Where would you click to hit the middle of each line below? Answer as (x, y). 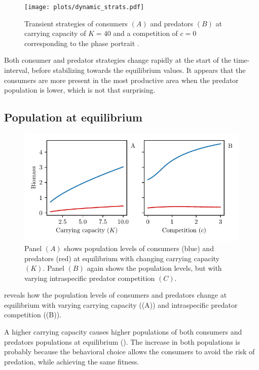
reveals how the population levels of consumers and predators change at (116, 295)
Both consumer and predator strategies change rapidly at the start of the (118, 60)
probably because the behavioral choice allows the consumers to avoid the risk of (129, 352)
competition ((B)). (33, 315)
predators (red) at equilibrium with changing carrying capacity (122, 258)
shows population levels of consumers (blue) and (139, 248)
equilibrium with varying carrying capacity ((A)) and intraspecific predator (121, 304)
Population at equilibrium (73, 117)
